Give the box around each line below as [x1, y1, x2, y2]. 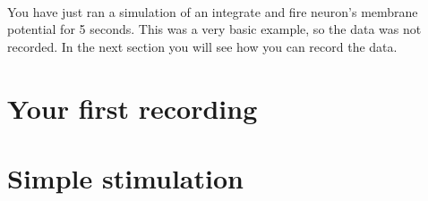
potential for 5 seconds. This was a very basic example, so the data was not [7, 20, 422, 38]
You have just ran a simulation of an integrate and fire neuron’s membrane [7, 2, 418, 21]
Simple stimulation [7, 159, 244, 196]
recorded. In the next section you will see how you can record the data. [7, 37, 398, 55]
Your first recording [7, 89, 258, 126]
